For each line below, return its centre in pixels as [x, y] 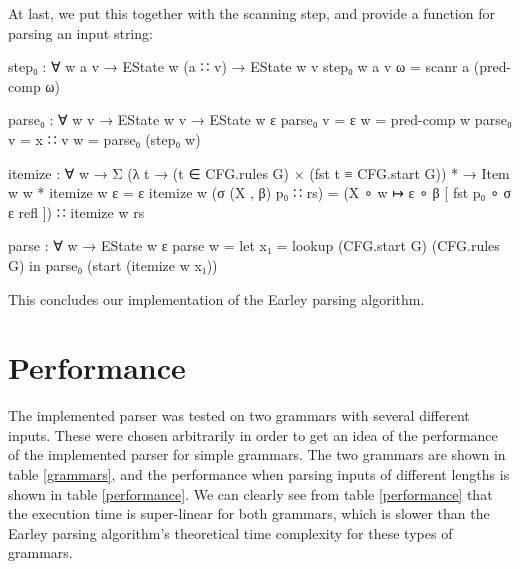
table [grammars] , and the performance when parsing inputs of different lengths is [259, 474]
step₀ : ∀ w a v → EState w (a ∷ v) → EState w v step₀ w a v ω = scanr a [239, 66]
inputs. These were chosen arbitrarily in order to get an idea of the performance [253, 434]
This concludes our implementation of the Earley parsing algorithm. [216, 298]
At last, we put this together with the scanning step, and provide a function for [251, 13]
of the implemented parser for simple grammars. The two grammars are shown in [257, 454]
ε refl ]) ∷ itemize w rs [76, 211]
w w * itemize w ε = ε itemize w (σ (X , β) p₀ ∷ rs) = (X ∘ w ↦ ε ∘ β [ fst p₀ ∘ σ [260, 192]
